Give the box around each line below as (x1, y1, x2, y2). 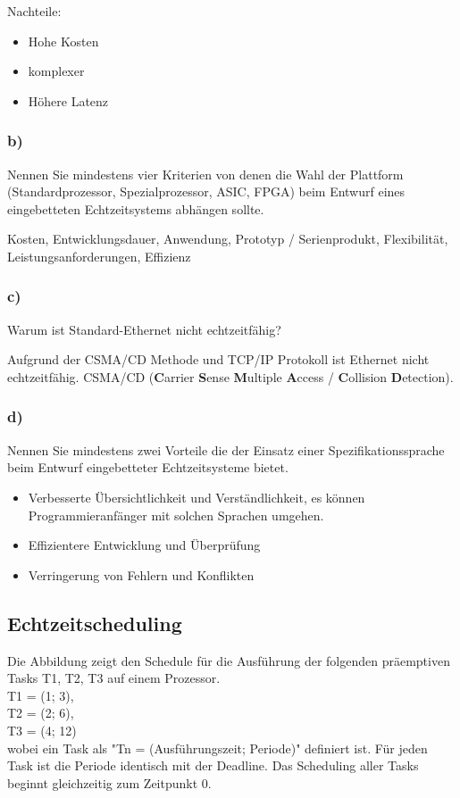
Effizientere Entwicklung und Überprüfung (28, 536, 261, 554)
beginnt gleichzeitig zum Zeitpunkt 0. (7, 773, 212, 792)
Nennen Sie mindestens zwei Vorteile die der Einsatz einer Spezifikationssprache (7, 440, 445, 459)
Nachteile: (7, 2, 62, 20)
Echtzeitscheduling (7, 609, 182, 636)
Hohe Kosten (28, 31, 99, 50)
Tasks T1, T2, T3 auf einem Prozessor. (7, 669, 221, 687)
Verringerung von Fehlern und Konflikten (28, 565, 255, 584)
